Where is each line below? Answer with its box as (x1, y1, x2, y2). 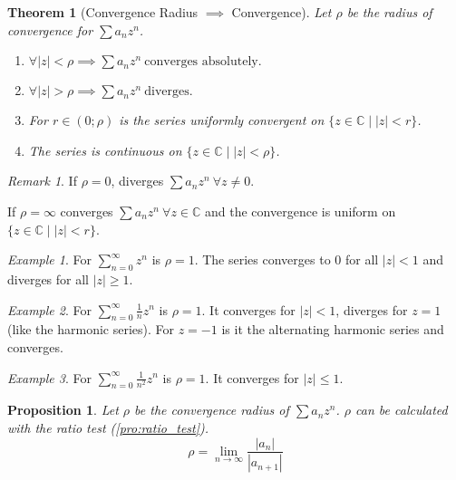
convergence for (7, 20, 93, 39)
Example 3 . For (7, 368, 92, 387)
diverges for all (7, 269, 89, 288)
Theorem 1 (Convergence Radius (7, 3, 199, 21)
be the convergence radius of (134, 400, 289, 419)
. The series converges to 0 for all (194, 250, 379, 269)
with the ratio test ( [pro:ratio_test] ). (7, 418, 209, 437)
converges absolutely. (144, 55, 262, 69)
